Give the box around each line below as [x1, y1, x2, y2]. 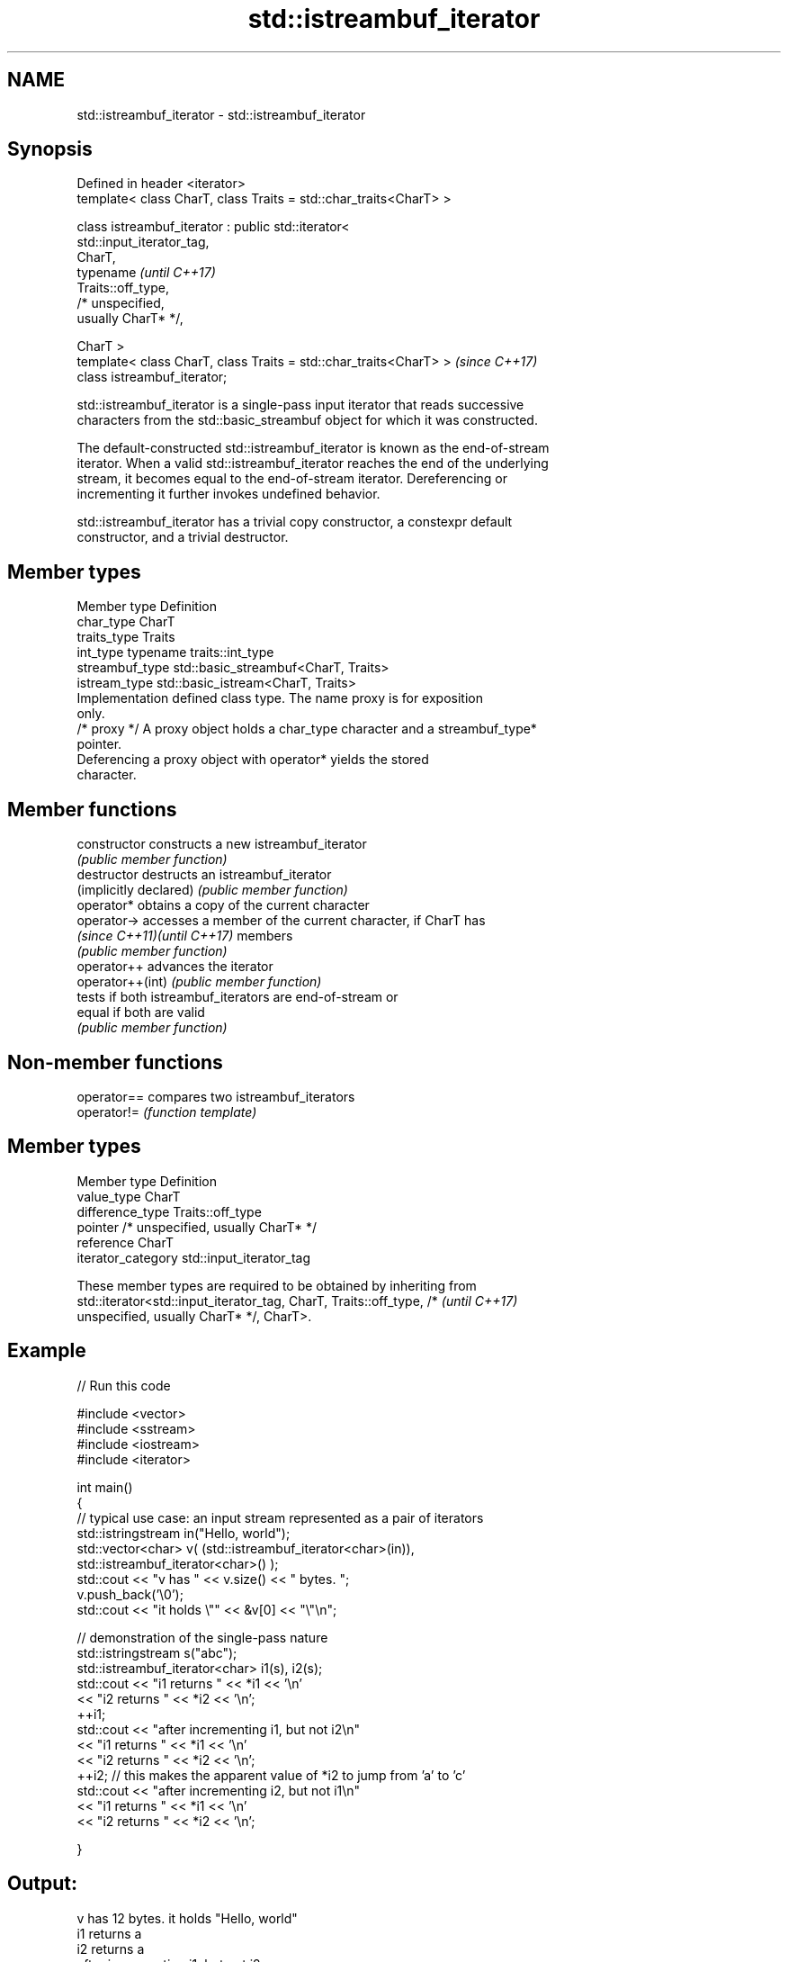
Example [7, 1339, 86, 1363]
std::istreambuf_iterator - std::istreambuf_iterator [76, 106, 366, 122]
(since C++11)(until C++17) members [76, 928, 293, 944]
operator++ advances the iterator [76, 958, 273, 975]
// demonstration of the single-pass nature [76, 1629, 328, 1645]
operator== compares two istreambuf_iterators [76, 1088, 355, 1104]
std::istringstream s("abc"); [76, 1644, 237, 1660]
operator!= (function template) [76, 1103, 257, 1120]
